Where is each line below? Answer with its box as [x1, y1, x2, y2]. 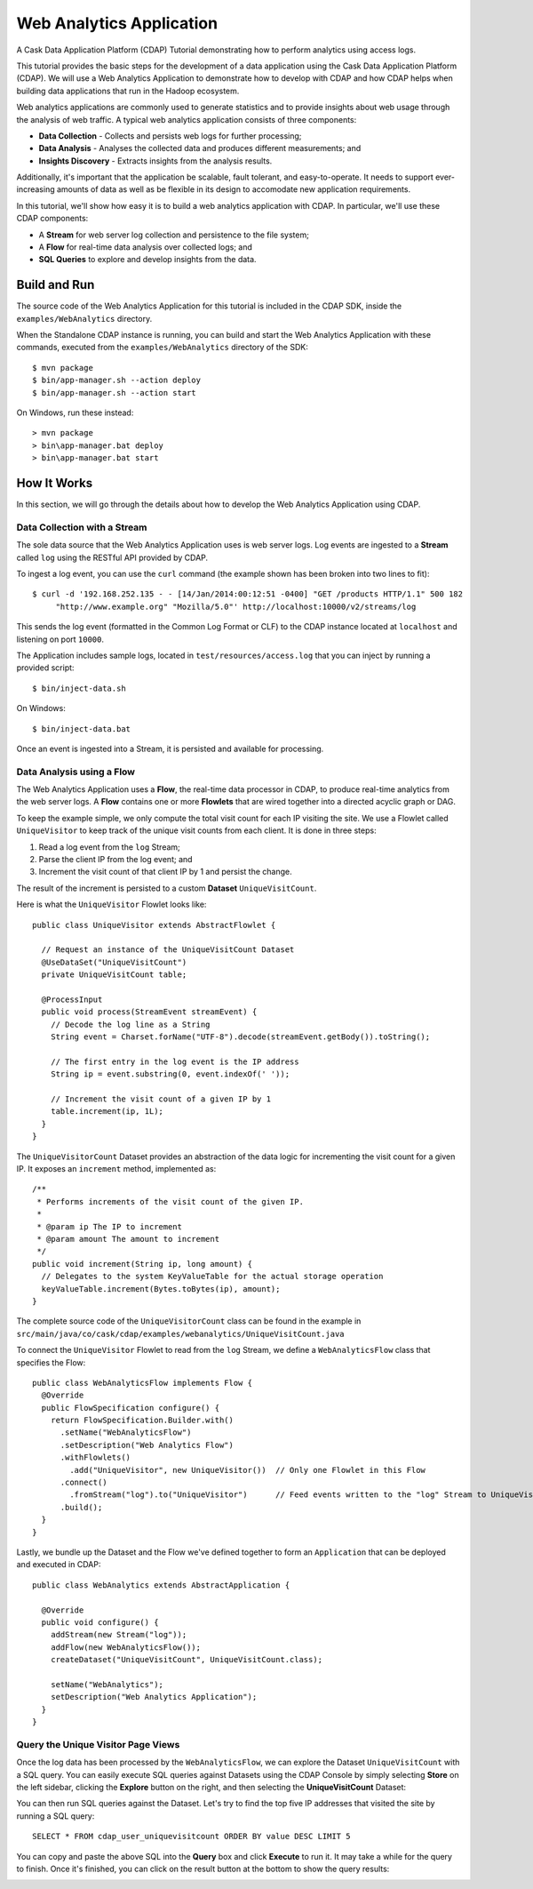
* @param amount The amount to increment [36, 1234, 220, 1244]
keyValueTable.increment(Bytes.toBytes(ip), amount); [41, 1284, 281, 1293]
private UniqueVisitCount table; [41, 970, 187, 980]
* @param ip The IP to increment [36, 1221, 182, 1231]
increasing [16, 184, 55, 195]
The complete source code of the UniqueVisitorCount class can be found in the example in [16, 1316, 362, 1326]
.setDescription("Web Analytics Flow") [60, 1440, 235, 1450]
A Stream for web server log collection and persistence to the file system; [38, 229, 310, 240]
